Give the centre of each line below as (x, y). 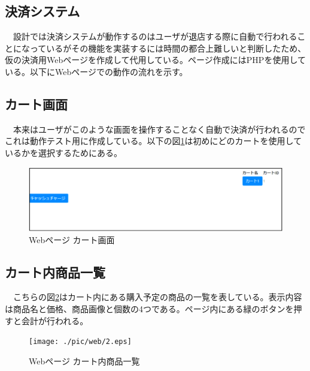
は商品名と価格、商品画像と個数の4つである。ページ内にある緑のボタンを (149, 308)
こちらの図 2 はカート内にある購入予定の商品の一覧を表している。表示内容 (157, 297)
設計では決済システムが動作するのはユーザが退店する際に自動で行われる (155, 36)
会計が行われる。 (55, 320)
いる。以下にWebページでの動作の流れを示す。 (96, 71)
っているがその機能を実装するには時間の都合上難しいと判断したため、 (168, 48)
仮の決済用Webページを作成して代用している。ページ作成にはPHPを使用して (155, 60)
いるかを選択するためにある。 (63, 152)
